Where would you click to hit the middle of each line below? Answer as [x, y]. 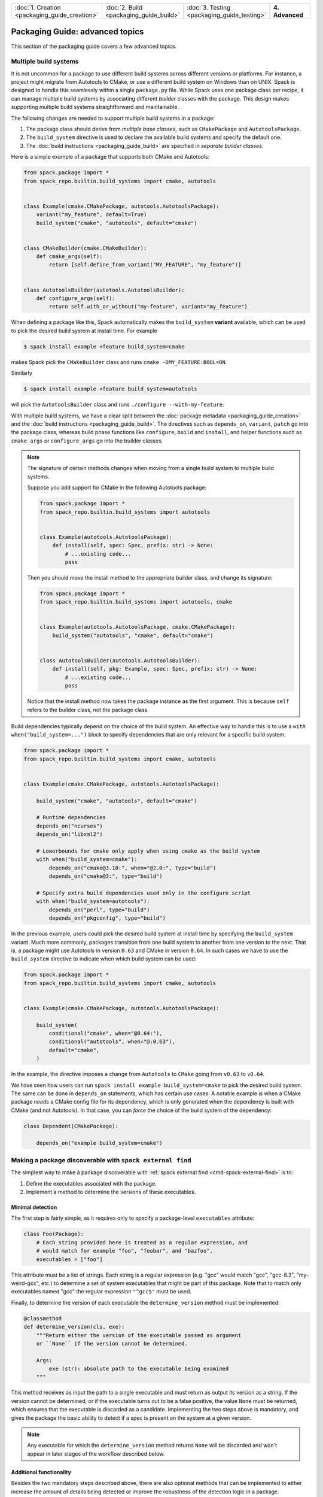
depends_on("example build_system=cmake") [99, 1143]
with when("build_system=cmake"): [87, 860]
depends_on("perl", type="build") [99, 910]
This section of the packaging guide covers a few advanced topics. [94, 46]
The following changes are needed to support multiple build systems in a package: [113, 118]
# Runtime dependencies [71, 818]
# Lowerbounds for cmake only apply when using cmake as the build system [148, 851]
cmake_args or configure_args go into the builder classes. [87, 441]
